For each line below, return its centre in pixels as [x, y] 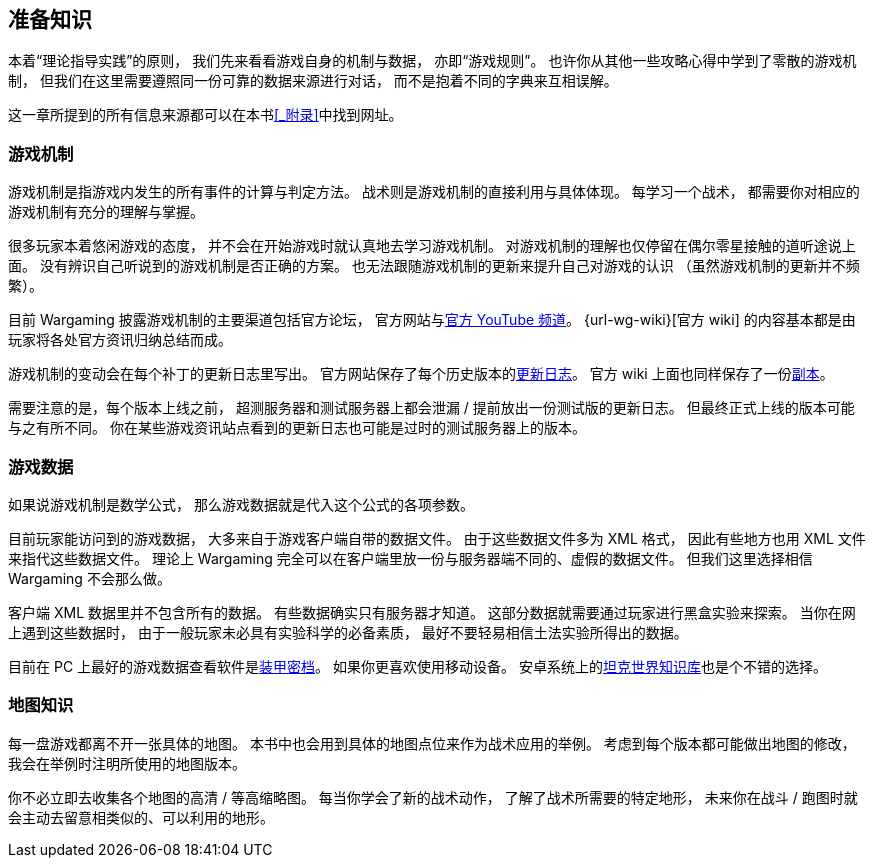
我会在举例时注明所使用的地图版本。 [127, 763]
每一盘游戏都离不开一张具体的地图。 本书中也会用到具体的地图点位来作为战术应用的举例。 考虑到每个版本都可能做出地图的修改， [432, 743]
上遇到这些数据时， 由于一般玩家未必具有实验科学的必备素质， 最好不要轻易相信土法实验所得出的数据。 [348, 632]
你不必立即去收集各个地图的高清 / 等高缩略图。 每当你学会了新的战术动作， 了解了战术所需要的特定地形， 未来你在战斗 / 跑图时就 [433, 797]
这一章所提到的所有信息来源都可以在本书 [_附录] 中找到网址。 [205, 115]
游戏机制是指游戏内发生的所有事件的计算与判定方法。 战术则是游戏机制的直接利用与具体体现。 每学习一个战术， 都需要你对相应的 [434, 192]
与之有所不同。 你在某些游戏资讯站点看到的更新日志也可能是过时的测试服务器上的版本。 [297, 428]
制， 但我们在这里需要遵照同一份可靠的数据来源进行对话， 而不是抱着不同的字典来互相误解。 [313, 81]
